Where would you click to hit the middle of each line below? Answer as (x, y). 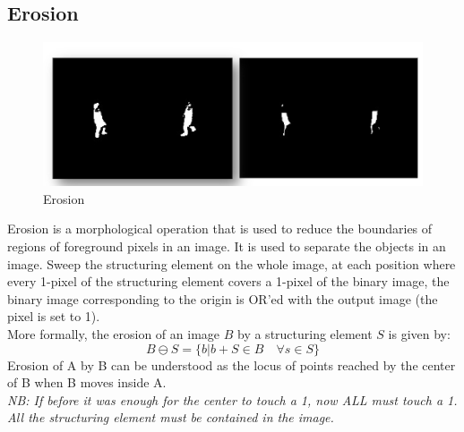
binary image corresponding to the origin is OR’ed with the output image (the (223, 298)
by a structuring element (305, 334)
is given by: (419, 334)
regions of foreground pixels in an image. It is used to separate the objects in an (227, 246)
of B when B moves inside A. (87, 382)
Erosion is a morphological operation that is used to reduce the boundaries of (220, 229)
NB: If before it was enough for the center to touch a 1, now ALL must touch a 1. (232, 399)
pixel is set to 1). (54, 316)
